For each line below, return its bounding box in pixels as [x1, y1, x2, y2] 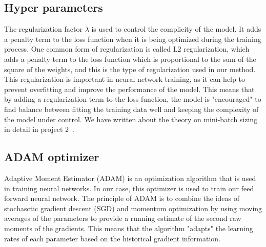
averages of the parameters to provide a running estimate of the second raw [4, 213, 241, 223]
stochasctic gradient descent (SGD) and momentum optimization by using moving [4, 203, 262, 213]
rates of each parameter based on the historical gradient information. [4, 233, 221, 243]
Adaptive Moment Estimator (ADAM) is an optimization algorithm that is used [4, 172, 256, 183]
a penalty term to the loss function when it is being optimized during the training [4, 33, 261, 44]
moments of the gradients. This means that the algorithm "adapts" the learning [4, 222, 253, 233]
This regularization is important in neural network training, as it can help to [4, 74, 245, 84]
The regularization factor [4, 24, 83, 34]
